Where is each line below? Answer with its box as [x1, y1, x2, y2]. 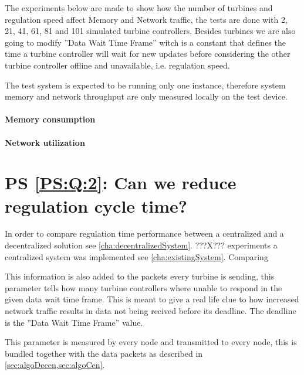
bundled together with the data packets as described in [5, 347, 203, 359]
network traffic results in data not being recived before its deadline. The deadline [5, 305, 296, 316]
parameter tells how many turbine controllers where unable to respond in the [5, 281, 282, 294]
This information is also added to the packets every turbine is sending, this [5, 270, 275, 282]
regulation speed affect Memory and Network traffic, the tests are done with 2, [5, 13, 288, 25]
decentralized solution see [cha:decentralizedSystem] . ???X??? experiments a [5, 239, 278, 251]
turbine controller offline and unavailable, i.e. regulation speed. [5, 59, 230, 71]
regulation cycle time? [5, 193, 188, 217]
